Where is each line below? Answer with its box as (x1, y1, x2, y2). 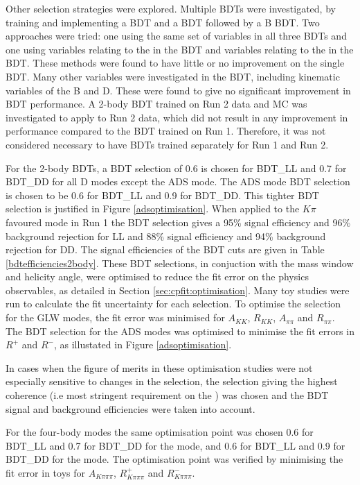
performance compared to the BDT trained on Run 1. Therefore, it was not (6, 124, 326, 138)
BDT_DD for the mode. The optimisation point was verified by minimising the (6, 452, 343, 466)
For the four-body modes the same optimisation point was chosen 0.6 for (6, 425, 314, 439)
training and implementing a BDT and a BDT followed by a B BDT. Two (6, 15, 320, 29)
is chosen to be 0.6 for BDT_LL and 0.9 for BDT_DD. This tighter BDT (6, 187, 319, 202)
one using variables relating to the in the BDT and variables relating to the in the (6, 42, 354, 56)
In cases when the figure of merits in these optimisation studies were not (6, 360, 313, 375)
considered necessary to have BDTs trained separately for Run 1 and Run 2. (6, 137, 329, 151)
